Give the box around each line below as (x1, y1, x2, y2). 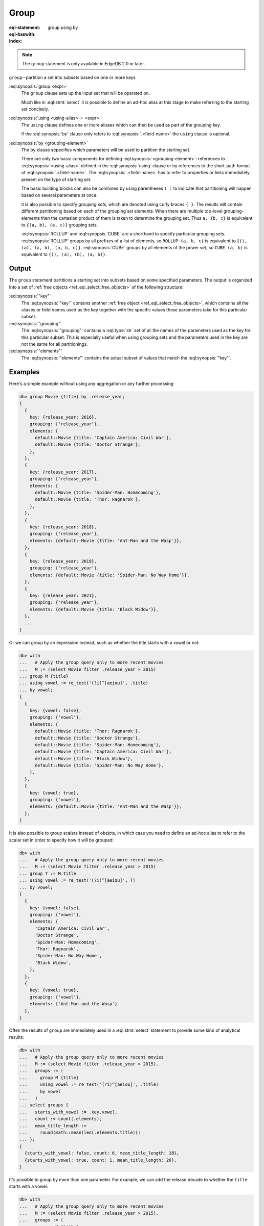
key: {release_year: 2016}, (29, 414, 97, 420)
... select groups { (19, 1102, 68, 1108)
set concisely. (21, 106, 49, 112)
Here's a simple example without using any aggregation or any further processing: (9, 381, 175, 386)
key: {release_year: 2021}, (29, 592, 97, 598)
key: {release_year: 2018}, (29, 524, 97, 530)
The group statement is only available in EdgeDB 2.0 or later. (22, 61, 145, 67)
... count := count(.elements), (19, 1116, 102, 1122)
